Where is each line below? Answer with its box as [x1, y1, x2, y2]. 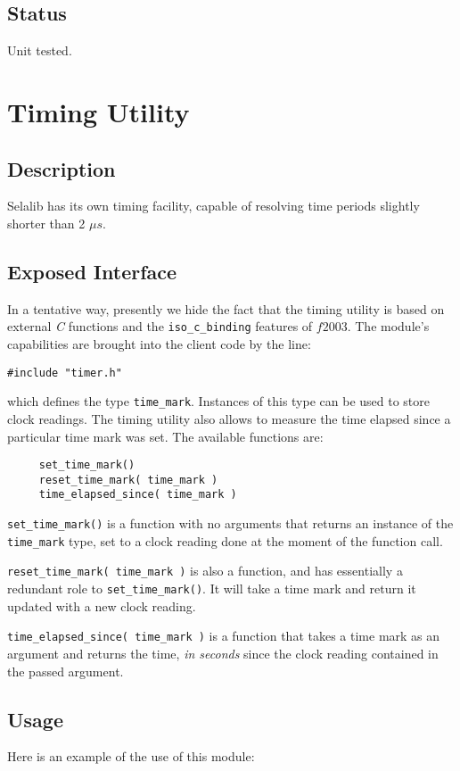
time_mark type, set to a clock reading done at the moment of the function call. [7, 531, 443, 550]
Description [7, 154, 116, 182]
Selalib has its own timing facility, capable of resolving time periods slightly [7, 196, 420, 215]
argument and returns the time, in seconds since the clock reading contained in [7, 643, 439, 662]
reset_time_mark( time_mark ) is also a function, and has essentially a [7, 561, 403, 580]
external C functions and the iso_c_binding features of [7, 317, 313, 336]
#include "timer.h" [7, 366, 122, 379]
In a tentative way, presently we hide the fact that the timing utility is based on [7, 299, 445, 318]
